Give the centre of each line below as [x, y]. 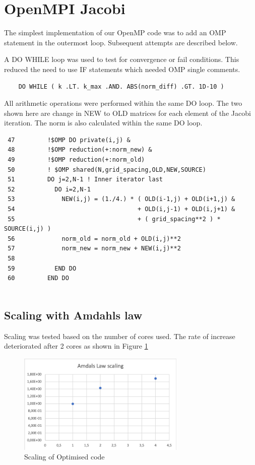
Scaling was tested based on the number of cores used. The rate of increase [120, 336]
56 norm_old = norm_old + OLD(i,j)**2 [94, 239]
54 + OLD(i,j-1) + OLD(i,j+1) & [121, 209]
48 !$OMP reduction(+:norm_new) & [80, 150]
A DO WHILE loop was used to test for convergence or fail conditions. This [122, 59]
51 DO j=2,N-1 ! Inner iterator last [85, 180]
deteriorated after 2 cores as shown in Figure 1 [76, 346]
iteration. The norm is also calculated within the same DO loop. [103, 123]
